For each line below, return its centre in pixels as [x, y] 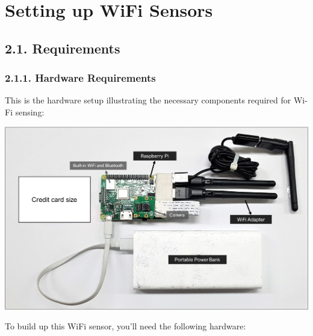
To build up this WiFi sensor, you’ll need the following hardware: [126, 326]
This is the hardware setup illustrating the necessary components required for [148, 100]
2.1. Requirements [63, 48]
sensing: [30, 111]
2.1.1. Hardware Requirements [80, 78]
